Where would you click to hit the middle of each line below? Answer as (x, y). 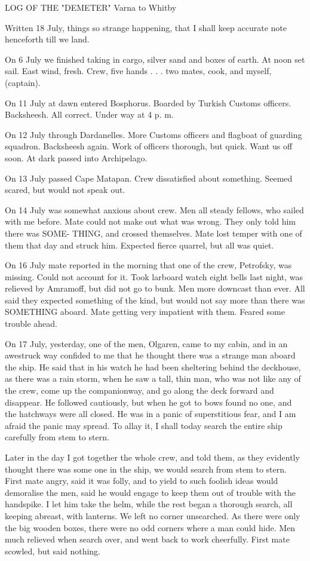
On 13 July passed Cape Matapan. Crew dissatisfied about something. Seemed (149, 178)
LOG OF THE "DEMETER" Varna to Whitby (91, 7)
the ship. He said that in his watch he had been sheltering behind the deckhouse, (153, 367)
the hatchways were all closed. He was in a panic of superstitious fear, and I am (151, 414)
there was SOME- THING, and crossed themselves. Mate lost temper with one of (154, 233)
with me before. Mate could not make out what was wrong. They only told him (151, 221)
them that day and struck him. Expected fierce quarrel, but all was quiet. (139, 245)
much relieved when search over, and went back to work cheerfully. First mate (147, 539)
